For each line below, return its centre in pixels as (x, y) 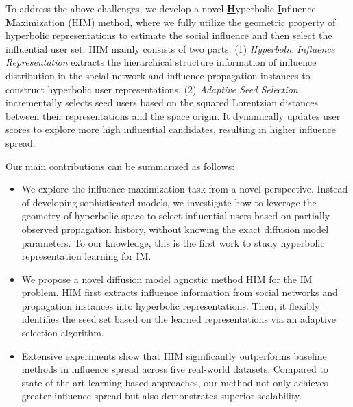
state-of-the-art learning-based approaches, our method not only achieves (175, 382)
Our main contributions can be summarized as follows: (120, 165)
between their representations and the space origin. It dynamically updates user (173, 115)
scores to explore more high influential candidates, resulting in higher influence (171, 129)
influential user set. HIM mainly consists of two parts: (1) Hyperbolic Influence (170, 48)
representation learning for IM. (86, 256)
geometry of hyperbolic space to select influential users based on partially (176, 215)
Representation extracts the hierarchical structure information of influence (161, 62)
